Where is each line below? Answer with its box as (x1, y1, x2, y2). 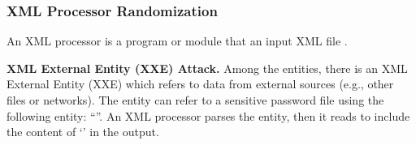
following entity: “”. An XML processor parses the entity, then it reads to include (6, 107, 410, 124)
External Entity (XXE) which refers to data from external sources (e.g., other (6, 75, 394, 92)
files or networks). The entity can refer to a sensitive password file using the (6, 92, 384, 108)
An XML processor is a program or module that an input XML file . (6, 32, 348, 49)
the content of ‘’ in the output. (6, 123, 159, 140)
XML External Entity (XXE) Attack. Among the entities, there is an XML (6, 59, 408, 76)
